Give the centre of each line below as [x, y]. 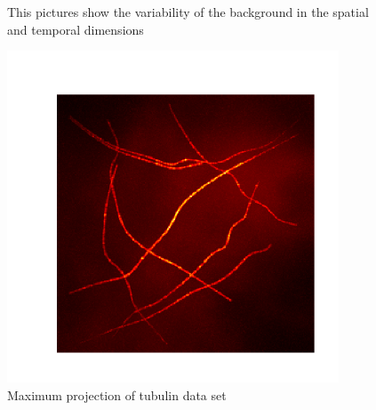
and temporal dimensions [76, 29]
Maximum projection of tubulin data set [117, 394]
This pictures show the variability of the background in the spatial [188, 12]
